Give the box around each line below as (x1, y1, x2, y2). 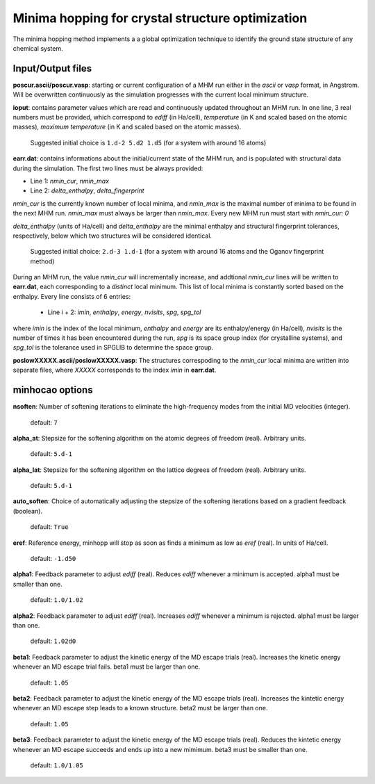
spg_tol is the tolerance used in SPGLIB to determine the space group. (12, 343, 214, 352)
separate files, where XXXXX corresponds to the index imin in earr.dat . (12, 366, 217, 375)
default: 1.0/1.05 (30, 761, 83, 769)
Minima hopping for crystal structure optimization (12, 10, 308, 26)
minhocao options (12, 384, 93, 396)
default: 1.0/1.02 (30, 596, 83, 604)
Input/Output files (12, 63, 92, 74)
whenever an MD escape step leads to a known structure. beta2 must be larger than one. (12, 704, 268, 712)
